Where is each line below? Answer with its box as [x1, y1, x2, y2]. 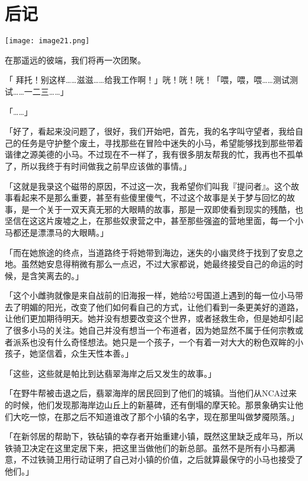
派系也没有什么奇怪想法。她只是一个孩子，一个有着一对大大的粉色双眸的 [12, 335, 295, 348]
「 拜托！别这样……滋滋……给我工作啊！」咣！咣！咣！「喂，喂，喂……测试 [5, 73, 290, 86]
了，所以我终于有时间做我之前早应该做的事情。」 [5, 159, 191, 172]
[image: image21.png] [5, 37, 90, 46]
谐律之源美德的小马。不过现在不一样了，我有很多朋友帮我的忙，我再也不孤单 [5, 148, 303, 161]
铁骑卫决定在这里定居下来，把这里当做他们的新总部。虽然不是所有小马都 [5, 441, 287, 454]
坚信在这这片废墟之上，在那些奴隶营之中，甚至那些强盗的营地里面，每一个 [5, 214, 295, 227]
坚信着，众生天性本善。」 [37, 347, 133, 360]
